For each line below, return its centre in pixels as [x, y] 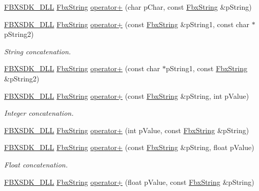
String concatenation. [38, 51]
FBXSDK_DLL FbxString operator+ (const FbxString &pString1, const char [127, 24]
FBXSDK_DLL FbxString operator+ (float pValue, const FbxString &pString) [129, 182]
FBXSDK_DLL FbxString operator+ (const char [82, 68]
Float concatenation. [36, 164]
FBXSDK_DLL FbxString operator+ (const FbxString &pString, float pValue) [129, 147]
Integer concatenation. [39, 113]
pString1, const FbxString [207, 68]
